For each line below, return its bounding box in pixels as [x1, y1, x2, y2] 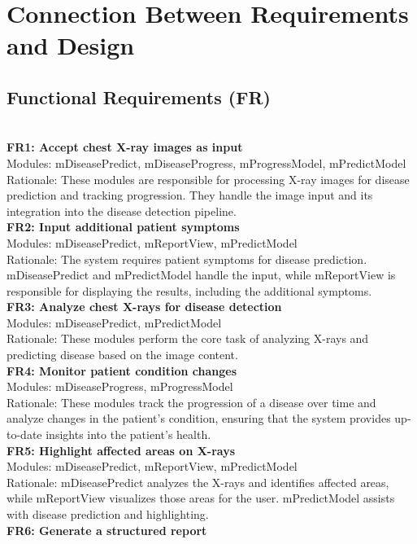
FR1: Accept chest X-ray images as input [7, 138, 243, 156]
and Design [7, 29, 135, 62]
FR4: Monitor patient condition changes [7, 362, 237, 379]
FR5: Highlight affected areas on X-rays [7, 441, 236, 458]
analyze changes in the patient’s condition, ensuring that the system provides [7, 410, 391, 427]
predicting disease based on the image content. [7, 346, 238, 363]
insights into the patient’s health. [46, 426, 211, 443]
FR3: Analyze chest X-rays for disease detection [7, 298, 282, 315]
